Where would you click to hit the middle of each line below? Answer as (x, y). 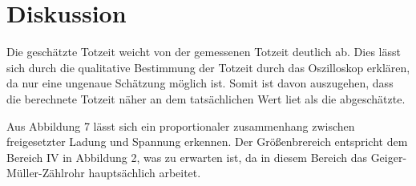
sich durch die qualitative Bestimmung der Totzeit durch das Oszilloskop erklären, (208, 67)
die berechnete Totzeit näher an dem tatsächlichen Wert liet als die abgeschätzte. (206, 98)
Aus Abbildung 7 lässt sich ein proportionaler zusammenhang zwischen (181, 125)
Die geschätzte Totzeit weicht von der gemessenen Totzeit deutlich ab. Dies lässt (204, 52)
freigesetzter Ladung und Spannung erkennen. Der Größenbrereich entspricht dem (207, 142)
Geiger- (389, 157)
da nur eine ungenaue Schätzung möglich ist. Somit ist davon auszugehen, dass (200, 83)
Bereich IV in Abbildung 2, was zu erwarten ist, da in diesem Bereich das (187, 157)
